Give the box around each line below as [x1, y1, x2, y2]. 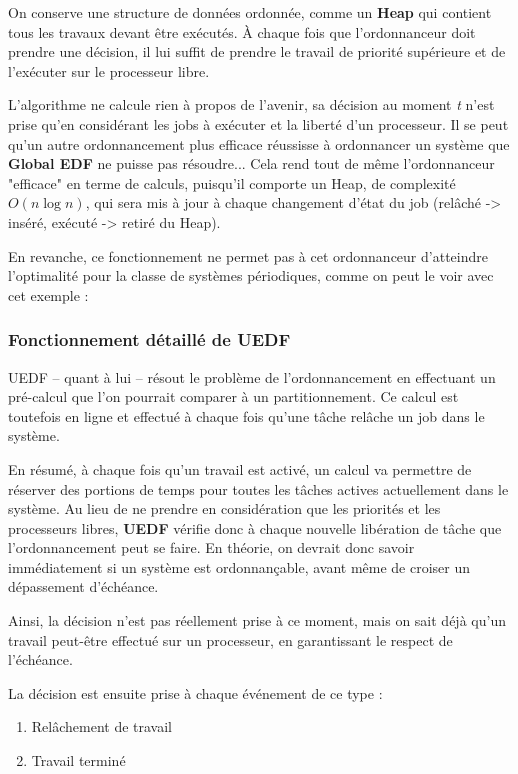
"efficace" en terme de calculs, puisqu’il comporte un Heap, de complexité [8, 172, 456, 193]
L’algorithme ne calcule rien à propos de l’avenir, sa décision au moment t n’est [8, 94, 495, 115]
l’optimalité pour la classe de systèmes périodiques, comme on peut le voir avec [8, 265, 494, 286]
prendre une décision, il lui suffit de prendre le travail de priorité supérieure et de [8, 41, 506, 62]
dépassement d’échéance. [8, 576, 159, 597]
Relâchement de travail [31, 716, 173, 737]
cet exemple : [8, 284, 89, 305]
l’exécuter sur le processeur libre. [8, 60, 210, 81]
